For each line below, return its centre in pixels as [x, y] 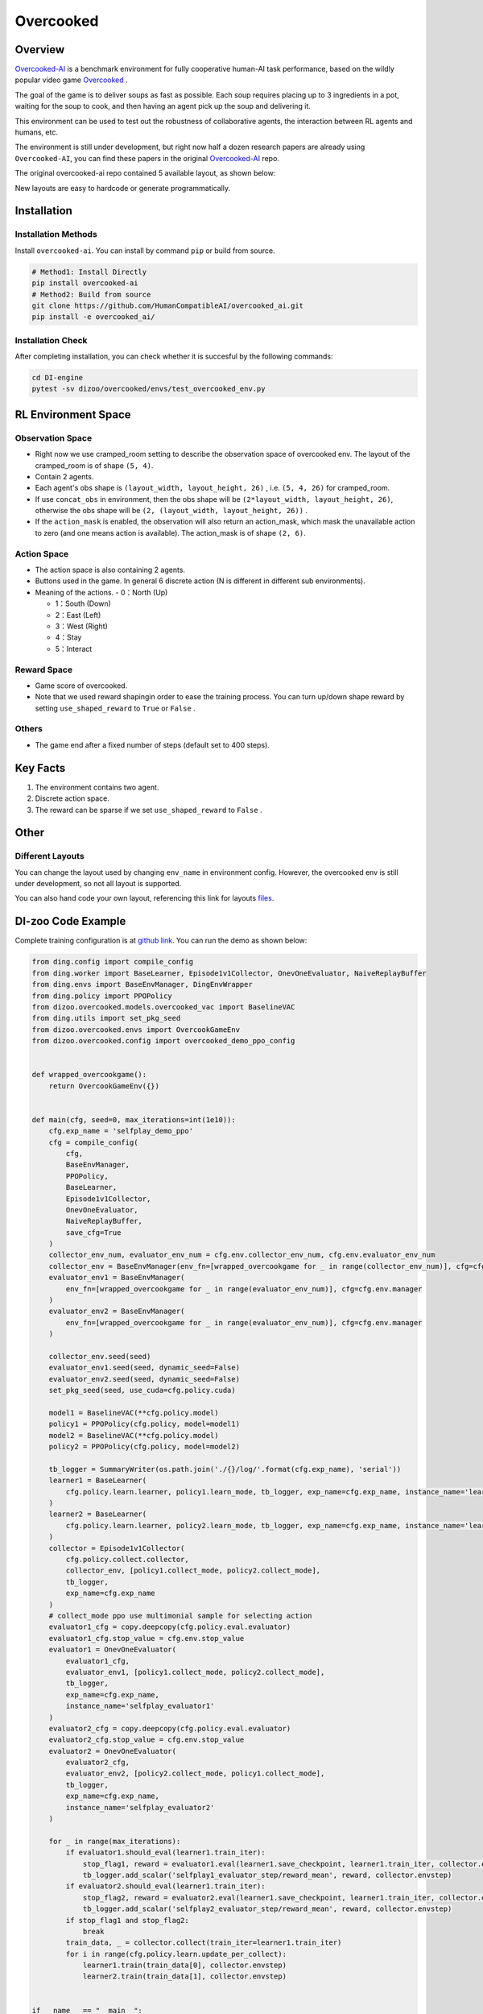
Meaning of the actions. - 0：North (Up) [101, 592]
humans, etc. [36, 132]
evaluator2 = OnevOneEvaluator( [113, 1751]
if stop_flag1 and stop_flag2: [127, 1920]
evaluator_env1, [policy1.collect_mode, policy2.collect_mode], [195, 1672]
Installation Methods [56, 234]
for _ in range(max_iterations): [115, 1841]
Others [29, 729]
